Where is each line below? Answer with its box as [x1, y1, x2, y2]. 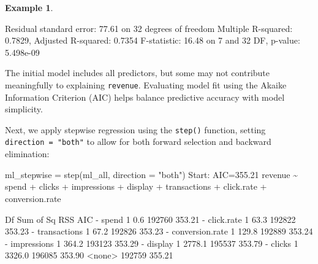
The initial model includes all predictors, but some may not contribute [5, 66, 270, 79]
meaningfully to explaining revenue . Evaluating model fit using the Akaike [5, 78, 287, 91]
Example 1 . [5, 1, 53, 14]
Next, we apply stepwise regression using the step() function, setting [5, 123, 266, 136]
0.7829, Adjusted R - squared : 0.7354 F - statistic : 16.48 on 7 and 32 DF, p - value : [5, 34, 300, 47]
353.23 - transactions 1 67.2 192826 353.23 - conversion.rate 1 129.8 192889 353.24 [5, 225, 313, 238]
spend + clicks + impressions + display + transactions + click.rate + [5, 180, 267, 193]
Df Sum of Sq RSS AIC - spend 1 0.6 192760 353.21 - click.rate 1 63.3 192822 [5, 212, 296, 225]
